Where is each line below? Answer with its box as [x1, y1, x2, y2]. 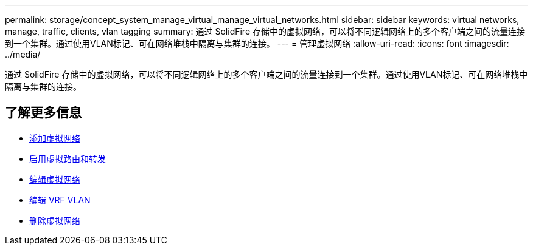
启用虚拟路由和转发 [29, 153, 106, 164]
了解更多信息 [5, 105, 82, 121]
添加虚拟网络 [29, 132, 80, 143]
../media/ [5, 49, 41, 59]
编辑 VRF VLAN [29, 194, 91, 205]
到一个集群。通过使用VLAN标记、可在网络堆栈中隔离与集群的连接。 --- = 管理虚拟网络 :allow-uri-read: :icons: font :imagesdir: [5, 38, 509, 49]
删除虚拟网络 [29, 215, 80, 226]
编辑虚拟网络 [29, 174, 80, 184]
